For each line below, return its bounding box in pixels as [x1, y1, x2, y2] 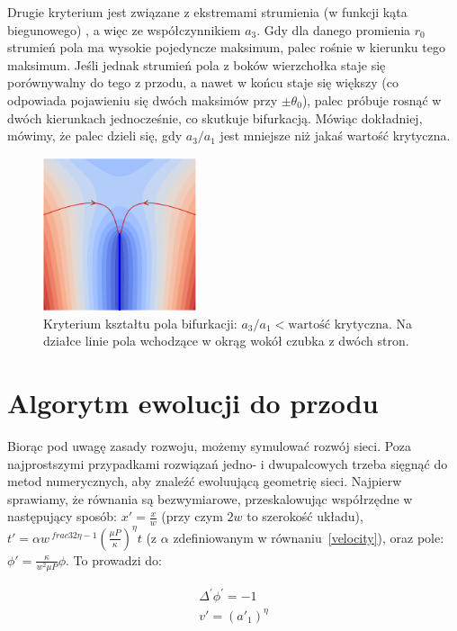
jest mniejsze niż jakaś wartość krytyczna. [220, 126, 451, 145]
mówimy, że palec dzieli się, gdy [7, 126, 183, 145]
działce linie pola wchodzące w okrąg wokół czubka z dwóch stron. [43, 331, 409, 350]
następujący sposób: [7, 507, 117, 526]
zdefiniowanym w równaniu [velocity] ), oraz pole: [173, 527, 444, 546]
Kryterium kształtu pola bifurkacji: [43, 313, 237, 332]
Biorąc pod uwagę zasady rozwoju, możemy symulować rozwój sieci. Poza [7, 437, 412, 455]
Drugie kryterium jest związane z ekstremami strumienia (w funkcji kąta [7, 3, 408, 21]
